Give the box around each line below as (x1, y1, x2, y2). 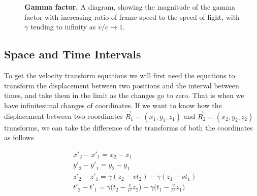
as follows (4, 132, 34, 143)
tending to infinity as (30, 21, 96, 32)
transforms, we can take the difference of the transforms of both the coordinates (4, 122, 253, 133)
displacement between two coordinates (4, 111, 123, 121)
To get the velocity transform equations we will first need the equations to (4, 70, 235, 80)
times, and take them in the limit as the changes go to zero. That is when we (4, 90, 244, 101)
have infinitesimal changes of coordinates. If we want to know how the (4, 100, 222, 110)
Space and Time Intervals (4, 46, 141, 62)
